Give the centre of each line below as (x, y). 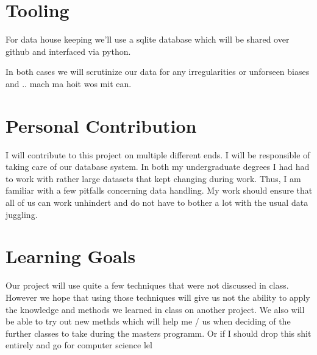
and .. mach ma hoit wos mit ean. (69, 83)
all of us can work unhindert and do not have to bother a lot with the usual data (157, 202)
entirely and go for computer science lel (79, 345)
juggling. (22, 214)
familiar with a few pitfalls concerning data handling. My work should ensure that (159, 190)
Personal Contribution (101, 125)
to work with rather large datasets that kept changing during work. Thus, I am (153, 178)
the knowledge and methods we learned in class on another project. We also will (155, 309)
